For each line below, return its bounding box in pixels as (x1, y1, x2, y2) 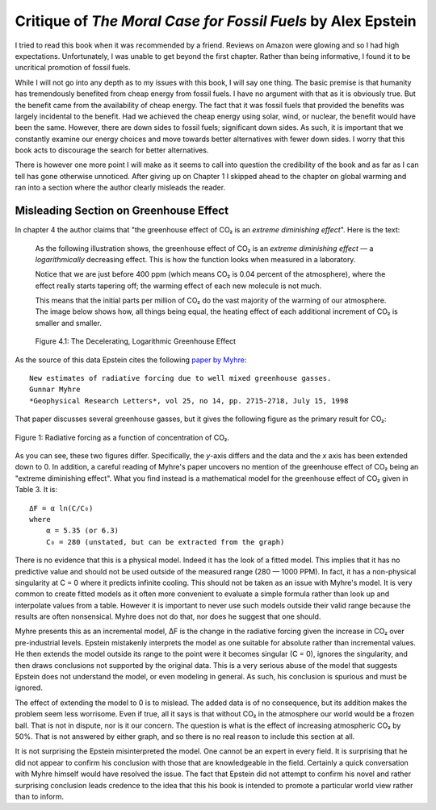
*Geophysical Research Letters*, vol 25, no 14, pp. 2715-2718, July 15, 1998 (29, 396, 349, 405)
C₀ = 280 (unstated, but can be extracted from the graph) (45, 537, 285, 546)
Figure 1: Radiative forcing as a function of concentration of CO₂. (15, 432, 230, 442)
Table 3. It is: (15, 485, 58, 495)
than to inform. (15, 791, 65, 801)
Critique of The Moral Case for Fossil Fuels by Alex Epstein (15, 12, 417, 30)
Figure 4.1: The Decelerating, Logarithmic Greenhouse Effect (35, 336, 237, 346)
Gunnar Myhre (29, 385, 81, 395)
